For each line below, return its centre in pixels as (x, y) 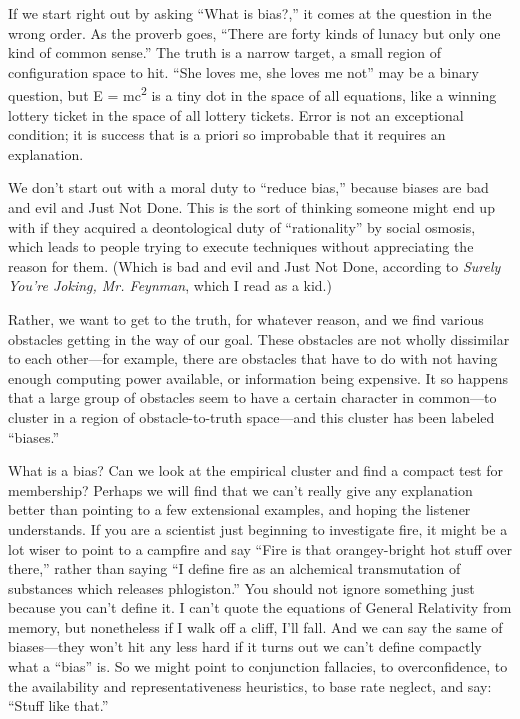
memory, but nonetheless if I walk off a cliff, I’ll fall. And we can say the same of (255, 626)
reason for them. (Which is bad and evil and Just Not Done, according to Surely (254, 265)
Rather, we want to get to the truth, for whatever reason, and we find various (246, 318)
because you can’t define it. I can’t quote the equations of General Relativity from (260, 607)
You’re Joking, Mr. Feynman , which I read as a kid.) (170, 285)
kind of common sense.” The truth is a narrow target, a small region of (224, 52)
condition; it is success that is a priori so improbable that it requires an (227, 134)
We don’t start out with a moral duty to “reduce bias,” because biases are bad (248, 187)
